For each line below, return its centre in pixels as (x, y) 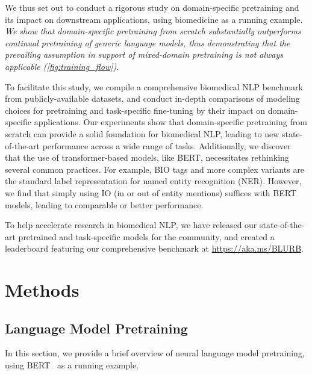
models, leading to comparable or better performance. (104, 204)
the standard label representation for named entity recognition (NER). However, (153, 181)
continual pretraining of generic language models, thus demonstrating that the (148, 42)
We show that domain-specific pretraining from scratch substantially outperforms (153, 31)
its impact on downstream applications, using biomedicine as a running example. (154, 19)
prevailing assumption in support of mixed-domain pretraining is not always (144, 54)
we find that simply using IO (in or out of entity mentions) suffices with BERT (151, 192)
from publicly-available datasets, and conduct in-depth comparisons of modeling (152, 98)
